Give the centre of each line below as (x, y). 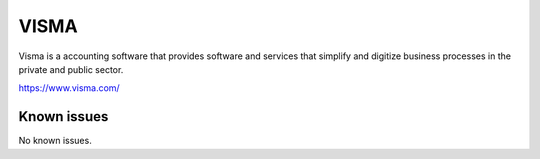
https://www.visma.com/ (69, 88)
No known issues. (55, 141)
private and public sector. (71, 69)
